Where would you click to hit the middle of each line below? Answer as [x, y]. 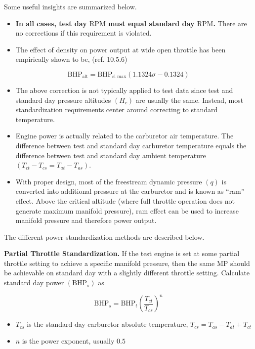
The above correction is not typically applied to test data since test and [124, 90]
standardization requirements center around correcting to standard [117, 109]
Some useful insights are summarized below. [70, 6]
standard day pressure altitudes [63, 100]
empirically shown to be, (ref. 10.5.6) [71, 59]
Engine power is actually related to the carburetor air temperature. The [125, 136]
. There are [230, 23]
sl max [119, 77]
